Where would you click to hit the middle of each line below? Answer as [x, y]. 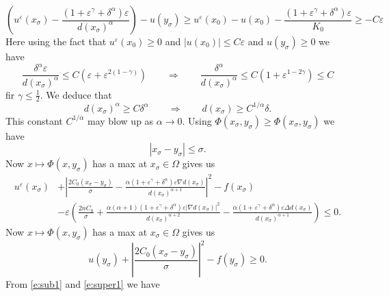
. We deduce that [76, 94]
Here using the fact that [56, 41]
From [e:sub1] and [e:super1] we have [83, 284]
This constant [34, 120]
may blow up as [120, 120]
